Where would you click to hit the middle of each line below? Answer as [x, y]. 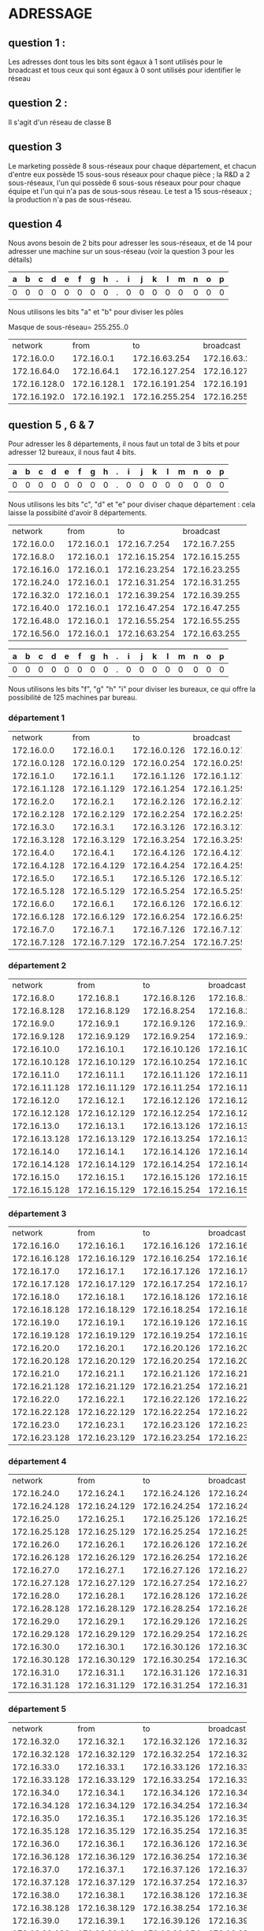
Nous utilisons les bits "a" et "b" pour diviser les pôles [96, 312]
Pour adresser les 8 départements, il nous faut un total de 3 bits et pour [124, 444]
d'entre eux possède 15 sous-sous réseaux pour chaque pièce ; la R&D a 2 [129, 174]
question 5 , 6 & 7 [51, 425]
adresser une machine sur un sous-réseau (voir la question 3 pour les [121, 251]
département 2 [37, 966]
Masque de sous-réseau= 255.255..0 [68, 327]
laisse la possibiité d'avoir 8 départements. [78, 513]
